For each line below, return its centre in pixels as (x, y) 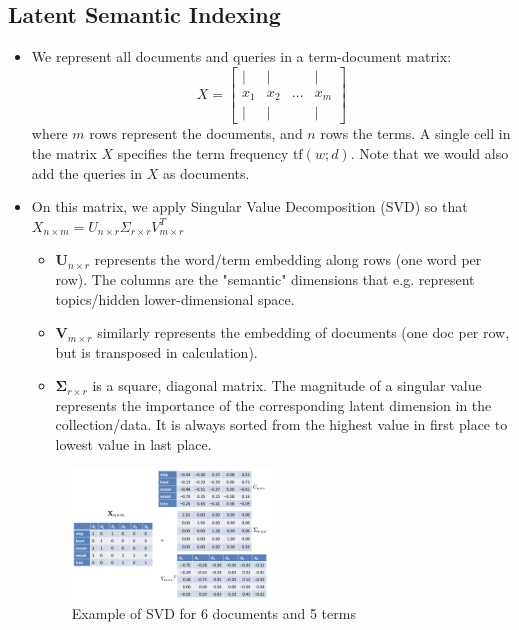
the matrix (64, 152)
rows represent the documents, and (196, 133)
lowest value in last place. (133, 444)
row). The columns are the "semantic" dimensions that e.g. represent (265, 278)
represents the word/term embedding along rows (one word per (288, 259)
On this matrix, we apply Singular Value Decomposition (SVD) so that (249, 206)
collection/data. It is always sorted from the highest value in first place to (281, 424)
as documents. (206, 172)
